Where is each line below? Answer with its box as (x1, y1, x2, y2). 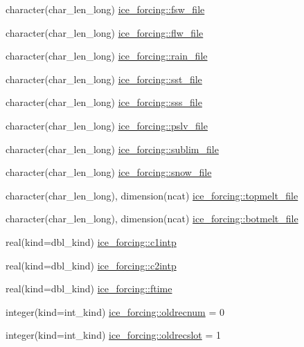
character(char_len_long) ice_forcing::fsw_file (6, 2, 205, 16)
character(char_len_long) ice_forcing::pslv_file (6, 118, 208, 132)
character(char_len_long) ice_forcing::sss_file (6, 95, 202, 109)
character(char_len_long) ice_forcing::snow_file (6, 165, 212, 179)
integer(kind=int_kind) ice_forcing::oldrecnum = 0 (6, 304, 224, 319)
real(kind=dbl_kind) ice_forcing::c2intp (6, 258, 177, 272)
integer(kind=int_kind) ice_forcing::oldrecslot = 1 (6, 328, 221, 342)
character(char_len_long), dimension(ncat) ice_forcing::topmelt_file (6, 188, 298, 202)
